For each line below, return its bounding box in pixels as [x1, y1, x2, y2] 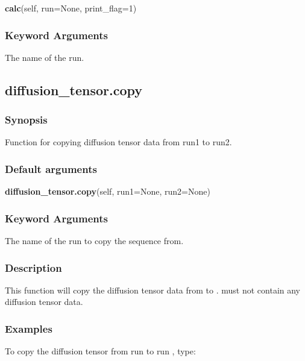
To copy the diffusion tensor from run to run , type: [5, 345, 196, 357]
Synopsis [5, 112, 48, 127]
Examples [5, 321, 52, 336]
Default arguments [5, 161, 97, 176]
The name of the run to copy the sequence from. [5, 234, 184, 247]
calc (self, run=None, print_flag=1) [5, 2, 137, 14]
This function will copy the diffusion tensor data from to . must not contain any [5, 283, 301, 296]
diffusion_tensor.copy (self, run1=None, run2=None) [5, 185, 210, 198]
